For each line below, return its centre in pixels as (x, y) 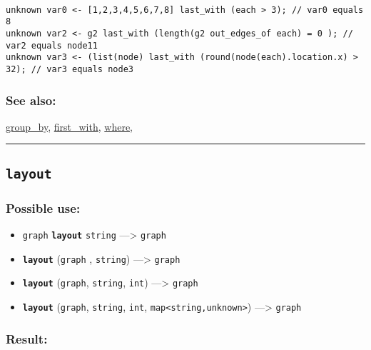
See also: (31, 100)
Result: (27, 338)
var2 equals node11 (52, 45)
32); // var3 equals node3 (70, 69)
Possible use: (43, 207)
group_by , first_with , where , (69, 126)
